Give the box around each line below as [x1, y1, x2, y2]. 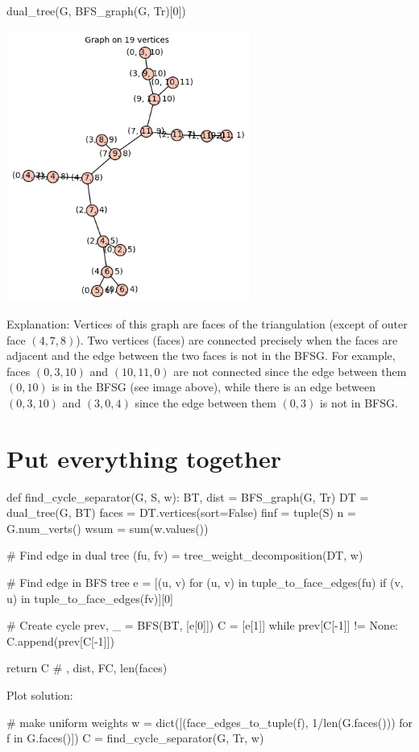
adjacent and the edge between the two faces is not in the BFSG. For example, [6, 347, 396, 364]
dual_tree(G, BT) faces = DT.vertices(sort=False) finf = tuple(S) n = [6, 504, 356, 521]
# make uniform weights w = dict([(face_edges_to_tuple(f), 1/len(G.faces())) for [6, 713, 413, 730]
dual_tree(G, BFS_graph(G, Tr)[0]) [6, 2, 186, 19]
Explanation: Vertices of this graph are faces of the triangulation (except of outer [6, 315, 408, 332]
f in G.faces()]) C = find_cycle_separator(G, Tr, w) [6, 729, 264, 746]
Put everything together [6, 441, 281, 474]
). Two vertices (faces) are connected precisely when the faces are [76, 331, 398, 348]
